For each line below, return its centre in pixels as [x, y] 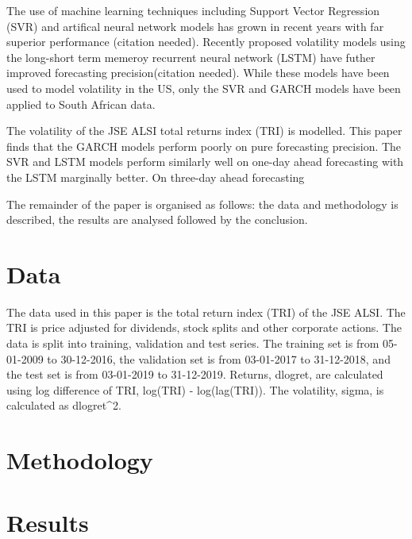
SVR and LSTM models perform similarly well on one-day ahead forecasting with [205, 162]
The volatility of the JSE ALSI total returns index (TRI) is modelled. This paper [204, 131]
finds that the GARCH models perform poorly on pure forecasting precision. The [204, 146]
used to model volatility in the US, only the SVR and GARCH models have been [204, 88]
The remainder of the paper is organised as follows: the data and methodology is [202, 204]
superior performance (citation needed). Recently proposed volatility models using [206, 42]
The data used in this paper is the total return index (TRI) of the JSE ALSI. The [206, 312]
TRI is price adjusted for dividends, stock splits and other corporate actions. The [204, 327]
